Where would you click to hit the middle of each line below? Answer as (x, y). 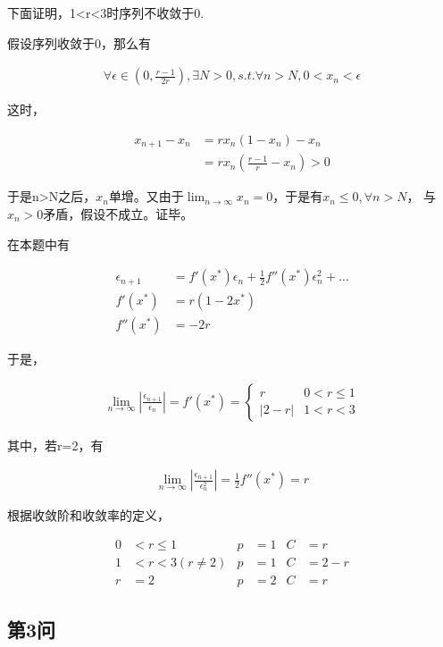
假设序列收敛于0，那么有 (79, 42)
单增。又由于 (146, 196)
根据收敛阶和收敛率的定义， (88, 515)
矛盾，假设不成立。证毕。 (118, 213)
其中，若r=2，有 (55, 445)
